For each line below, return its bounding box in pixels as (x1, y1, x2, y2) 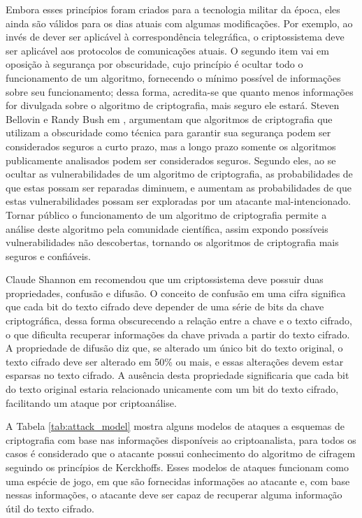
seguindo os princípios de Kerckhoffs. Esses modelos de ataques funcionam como (6, 460, 349, 474)
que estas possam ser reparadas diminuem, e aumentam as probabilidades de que (6, 180, 352, 194)
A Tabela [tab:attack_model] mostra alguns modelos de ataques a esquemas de (6, 419, 345, 433)
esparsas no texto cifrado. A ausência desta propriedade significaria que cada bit (6, 368, 349, 382)
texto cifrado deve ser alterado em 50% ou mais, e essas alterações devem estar (6, 354, 344, 368)
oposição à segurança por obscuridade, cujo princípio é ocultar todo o (6, 57, 303, 71)
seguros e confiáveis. (6, 248, 91, 263)
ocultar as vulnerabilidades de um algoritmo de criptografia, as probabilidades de (6, 166, 353, 181)
